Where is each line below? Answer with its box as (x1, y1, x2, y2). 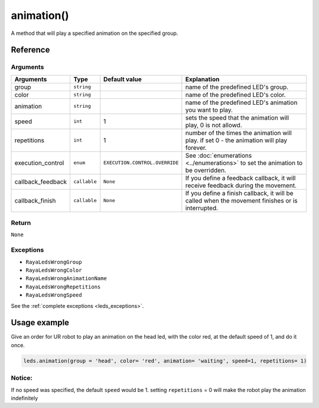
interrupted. (185, 204, 219, 212)
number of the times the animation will (185, 128, 292, 137)
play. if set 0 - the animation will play (185, 136, 288, 144)
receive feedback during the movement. (185, 181, 297, 189)
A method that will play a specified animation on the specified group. (11, 30, 178, 37)
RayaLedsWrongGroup (25, 258, 82, 265)
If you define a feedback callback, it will (185, 174, 296, 182)
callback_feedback (14, 178, 67, 186)
